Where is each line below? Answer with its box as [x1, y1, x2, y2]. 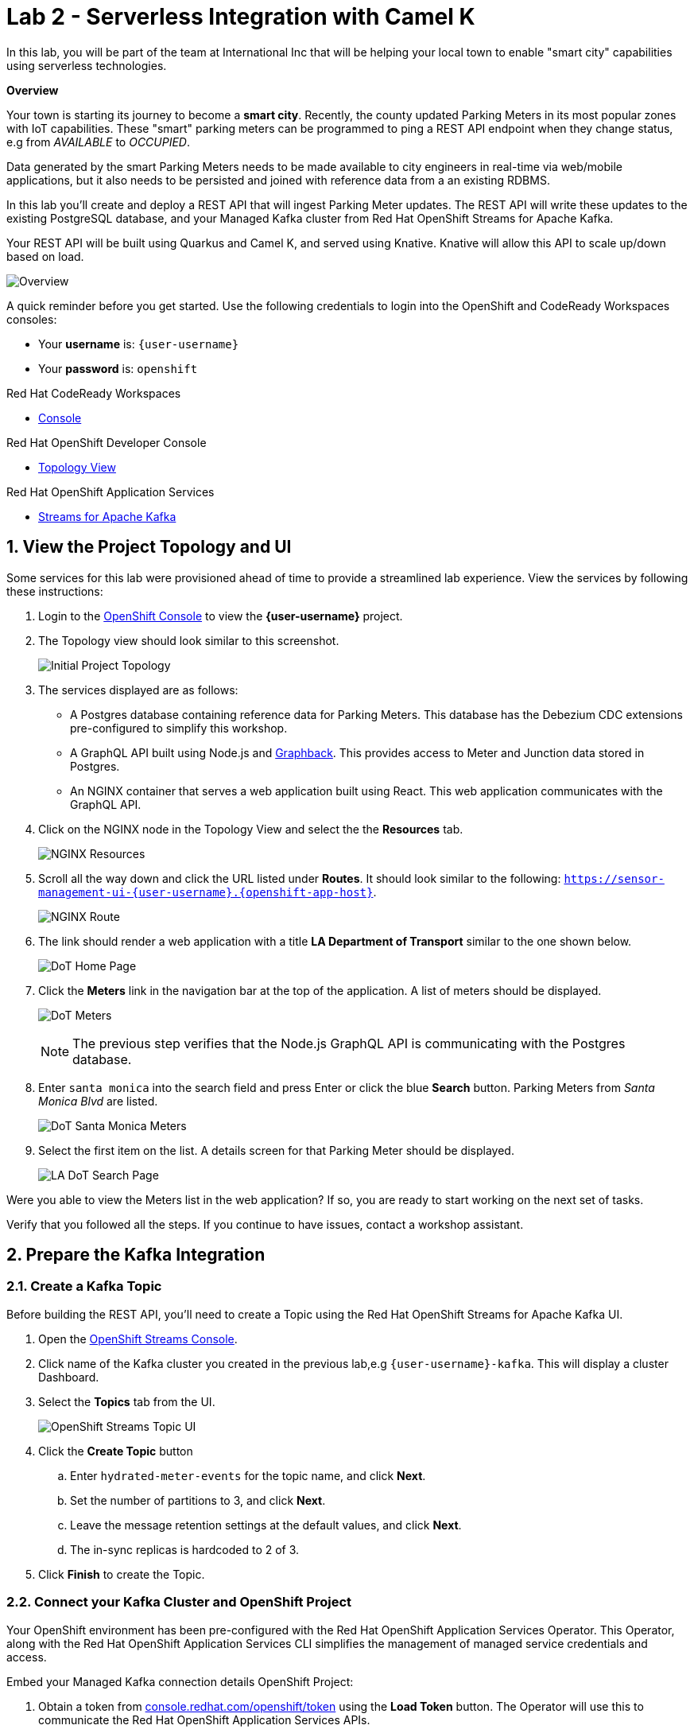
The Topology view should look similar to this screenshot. [38, 633, 339, 647]
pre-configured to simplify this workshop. [70, 721, 288, 735]
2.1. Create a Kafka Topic [6, 1278, 162, 1295]
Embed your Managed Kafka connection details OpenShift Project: [6, 1674, 354, 1688]
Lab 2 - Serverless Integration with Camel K [6, 3, 475, 30]
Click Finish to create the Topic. [38, 1567, 205, 1581]
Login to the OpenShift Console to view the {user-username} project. [38, 608, 403, 623]
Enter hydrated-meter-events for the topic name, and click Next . [70, 1468, 426, 1482]
